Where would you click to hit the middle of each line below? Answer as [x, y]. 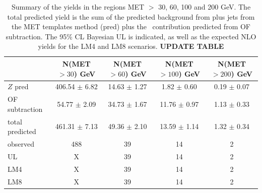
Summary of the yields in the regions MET [78, 7]
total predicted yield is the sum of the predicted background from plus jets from [131, 16]
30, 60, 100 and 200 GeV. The [205, 7]
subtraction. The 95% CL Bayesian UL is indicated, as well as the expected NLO [131, 36]
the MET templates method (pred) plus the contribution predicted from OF [131, 26]
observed [21, 144]
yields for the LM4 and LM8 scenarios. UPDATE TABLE [131, 46]
